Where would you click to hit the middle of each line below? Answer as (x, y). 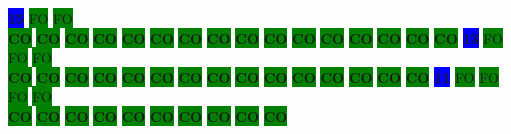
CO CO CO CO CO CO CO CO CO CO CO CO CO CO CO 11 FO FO (253, 76)
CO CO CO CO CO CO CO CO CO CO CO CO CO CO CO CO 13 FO (255, 37)
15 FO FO (40, 18)
